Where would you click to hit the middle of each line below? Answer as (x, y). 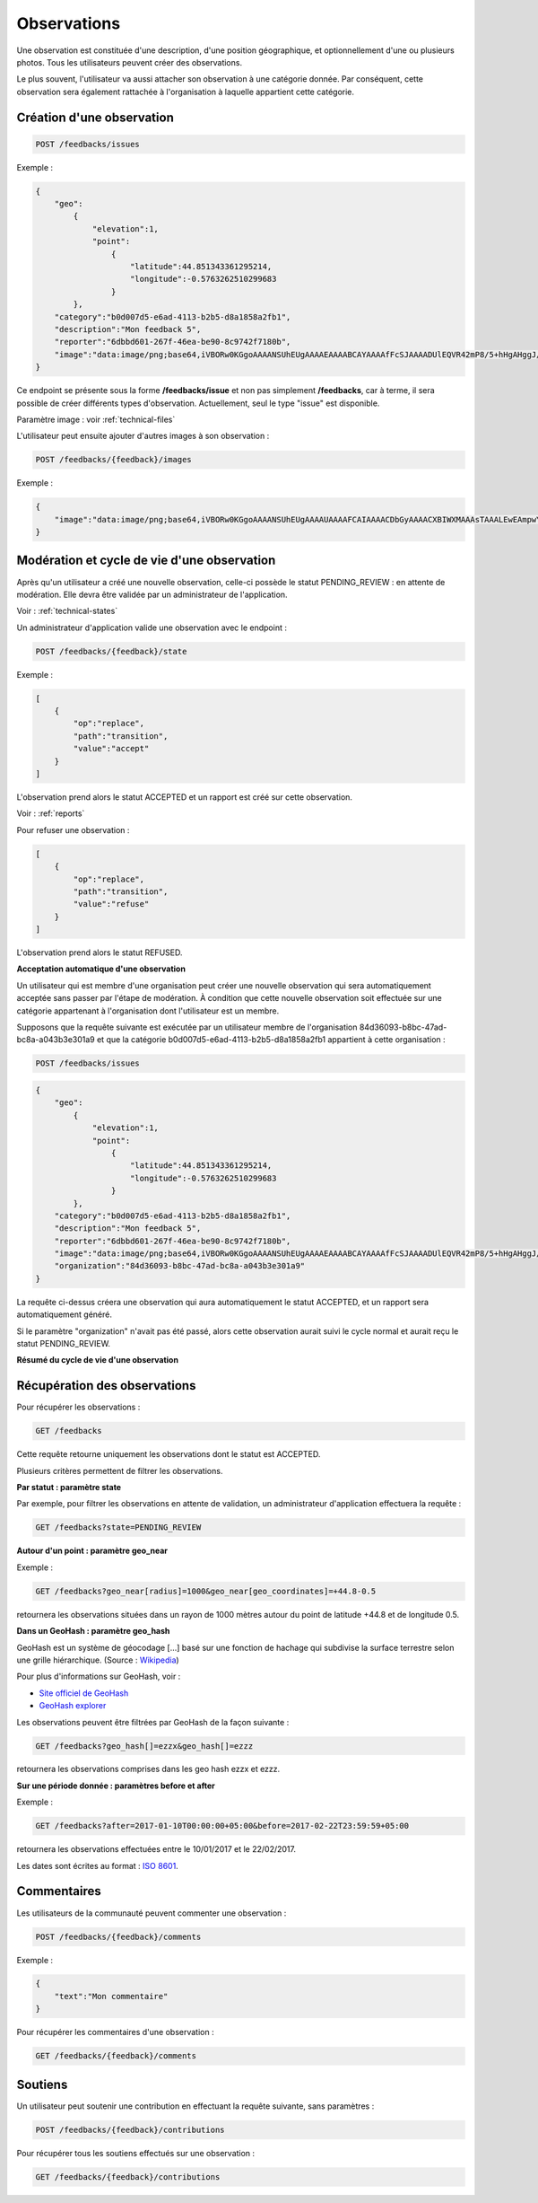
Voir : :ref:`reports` (51, 813)
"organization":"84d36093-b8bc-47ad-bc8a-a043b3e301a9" (180, 1266)
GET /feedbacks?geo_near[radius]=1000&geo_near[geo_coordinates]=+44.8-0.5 (206, 1591)
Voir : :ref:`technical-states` (67, 611)
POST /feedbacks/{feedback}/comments (118, 1936)
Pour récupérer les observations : (78, 1407)
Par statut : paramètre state (69, 1488)
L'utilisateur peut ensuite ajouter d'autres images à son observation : (143, 436)
